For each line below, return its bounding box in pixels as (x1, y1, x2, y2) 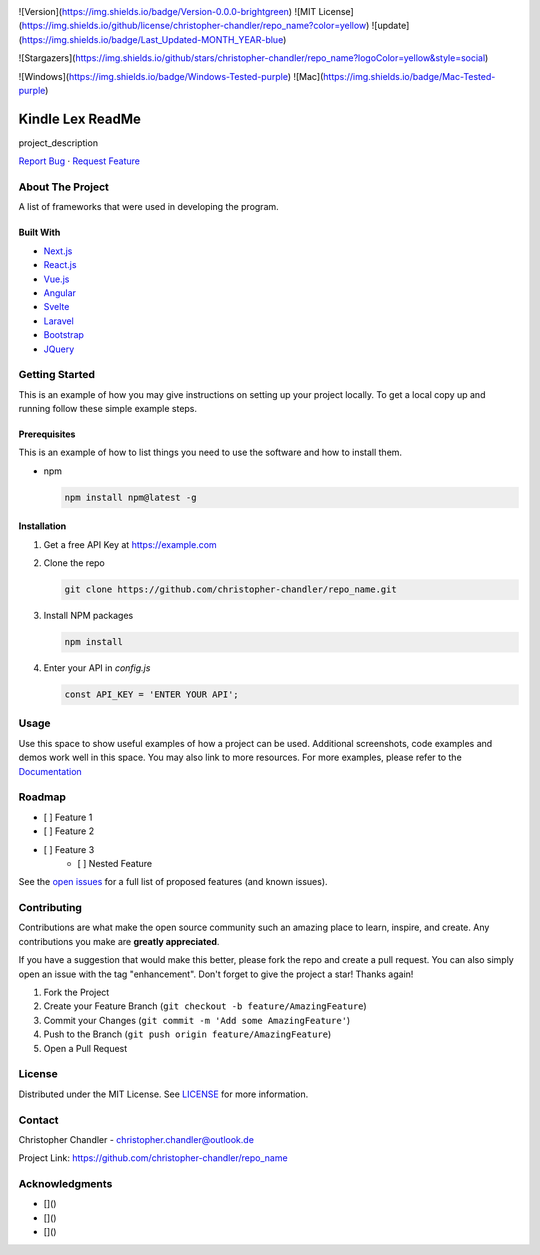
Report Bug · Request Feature (18, 155, 140, 167)
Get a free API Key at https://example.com (43, 538, 217, 550)
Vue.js (43, 273, 70, 285)
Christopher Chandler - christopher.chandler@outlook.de (18, 1133, 255, 1145)
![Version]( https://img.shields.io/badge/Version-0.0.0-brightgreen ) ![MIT (18, 6, 317, 17)
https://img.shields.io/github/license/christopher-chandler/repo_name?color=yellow (21, 20, 367, 32)
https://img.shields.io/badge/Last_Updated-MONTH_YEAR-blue (21, 33, 284, 45)
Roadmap (18, 790, 67, 804)
